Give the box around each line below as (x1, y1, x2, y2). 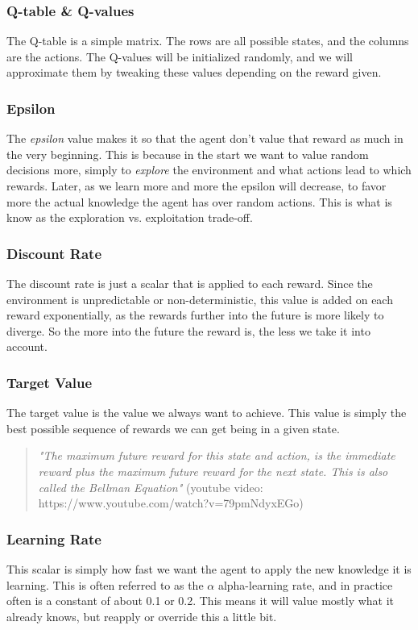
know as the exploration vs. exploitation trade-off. (6, 209, 253, 226)
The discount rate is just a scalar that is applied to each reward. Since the (6, 275, 373, 291)
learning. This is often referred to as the (6, 576, 204, 593)
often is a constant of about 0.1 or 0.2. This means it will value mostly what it (6, 592, 395, 609)
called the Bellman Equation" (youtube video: (38, 478, 263, 495)
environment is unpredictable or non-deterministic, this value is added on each (6, 290, 393, 307)
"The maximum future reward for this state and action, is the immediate (38, 447, 395, 464)
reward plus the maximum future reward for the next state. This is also (38, 462, 388, 479)
